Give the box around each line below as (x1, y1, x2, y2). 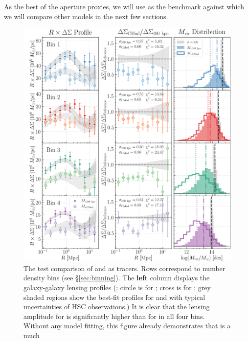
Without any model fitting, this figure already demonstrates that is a (23, 320, 231, 331)
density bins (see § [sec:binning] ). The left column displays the (23, 273, 210, 283)
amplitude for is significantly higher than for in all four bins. (23, 311, 205, 321)
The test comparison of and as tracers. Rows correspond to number (23, 263, 225, 273)
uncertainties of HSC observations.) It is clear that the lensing (23, 301, 210, 312)
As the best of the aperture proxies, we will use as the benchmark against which (4, 1, 244, 11)
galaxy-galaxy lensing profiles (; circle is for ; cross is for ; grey (23, 282, 211, 293)
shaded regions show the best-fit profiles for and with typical (23, 292, 205, 302)
